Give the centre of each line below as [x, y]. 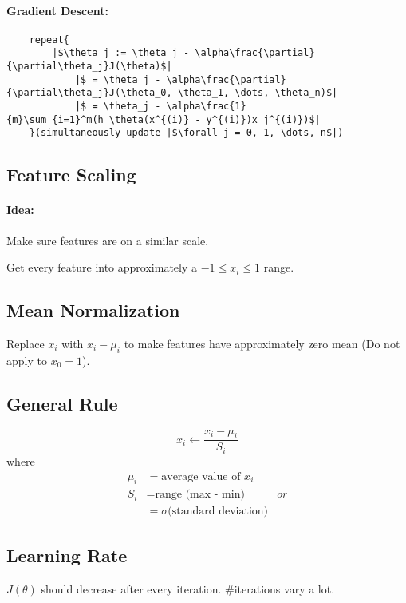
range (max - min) [200, 495]
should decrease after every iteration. [131, 588]
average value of [201, 476]
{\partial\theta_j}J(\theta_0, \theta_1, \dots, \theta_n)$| [172, 93]
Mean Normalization [93, 310]
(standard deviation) [218, 512]
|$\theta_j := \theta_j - [121, 53]
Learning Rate [67, 555]
